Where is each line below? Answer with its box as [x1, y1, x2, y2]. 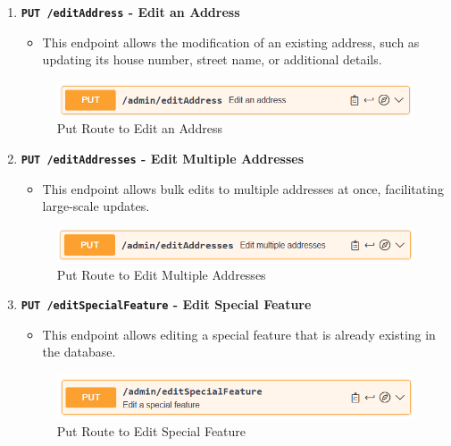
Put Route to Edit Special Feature [56, 421, 246, 440]
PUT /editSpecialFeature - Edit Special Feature [21, 295, 312, 314]
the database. [42, 342, 116, 361]
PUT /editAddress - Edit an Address [21, 3, 240, 21]
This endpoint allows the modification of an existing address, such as [42, 32, 420, 51]
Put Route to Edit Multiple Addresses [56, 265, 266, 283]
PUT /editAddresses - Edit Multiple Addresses [21, 149, 305, 168]
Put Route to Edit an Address [56, 119, 222, 138]
